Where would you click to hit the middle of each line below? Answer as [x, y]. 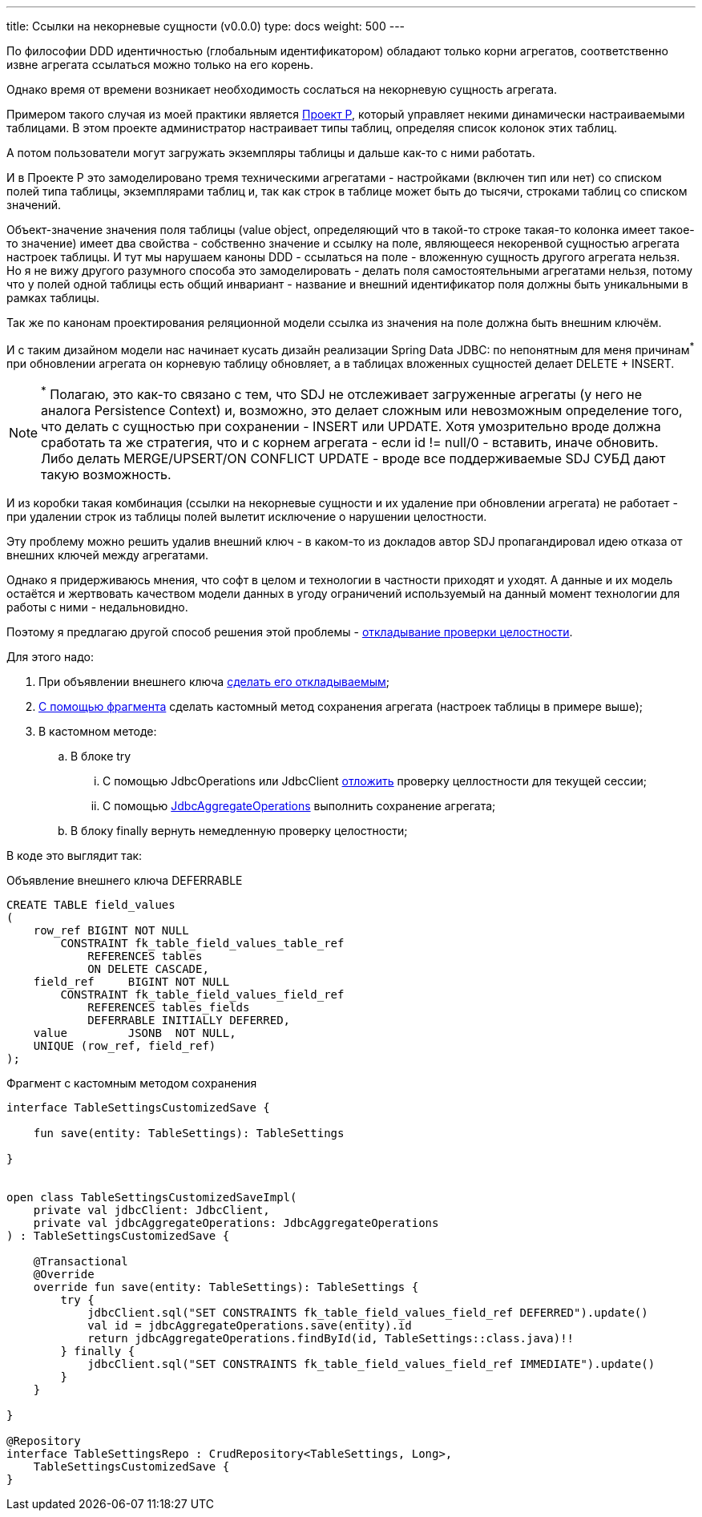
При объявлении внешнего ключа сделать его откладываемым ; [214, 681]
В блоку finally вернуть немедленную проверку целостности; [239, 830]
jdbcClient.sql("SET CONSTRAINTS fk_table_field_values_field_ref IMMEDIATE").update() [371, 1364]
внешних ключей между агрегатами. [108, 555]
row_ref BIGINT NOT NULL [111, 930]
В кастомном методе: [98, 731]
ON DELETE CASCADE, [148, 968]
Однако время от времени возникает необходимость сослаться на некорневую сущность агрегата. [282, 89]
